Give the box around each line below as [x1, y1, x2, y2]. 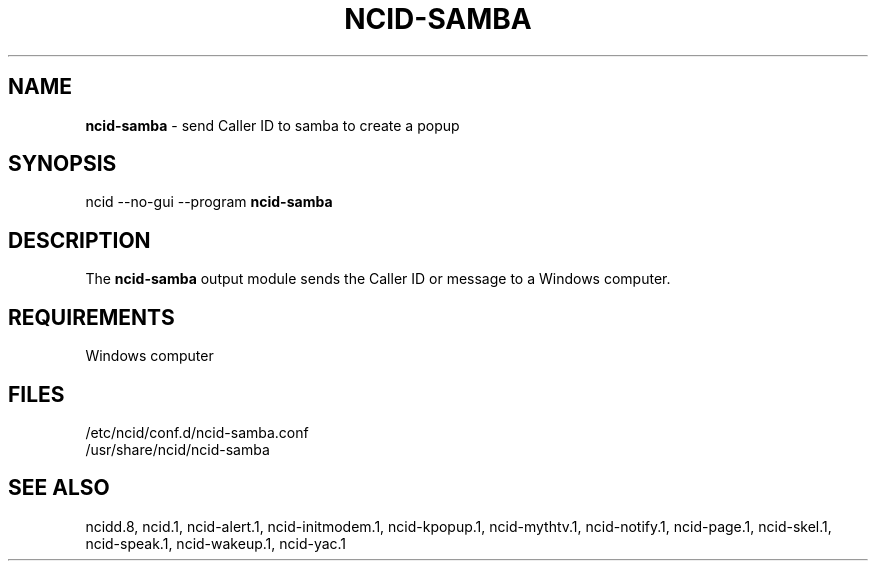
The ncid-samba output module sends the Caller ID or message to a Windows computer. [85, 270, 671, 288]
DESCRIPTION [8, 227, 151, 253]
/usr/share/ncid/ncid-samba [85, 440, 270, 458]
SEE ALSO [8, 475, 110, 501]
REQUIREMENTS [8, 304, 175, 330]
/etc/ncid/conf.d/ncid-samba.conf [85, 423, 309, 441]
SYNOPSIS [8, 151, 117, 177]
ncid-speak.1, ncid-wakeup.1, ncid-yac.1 [85, 534, 347, 552]
